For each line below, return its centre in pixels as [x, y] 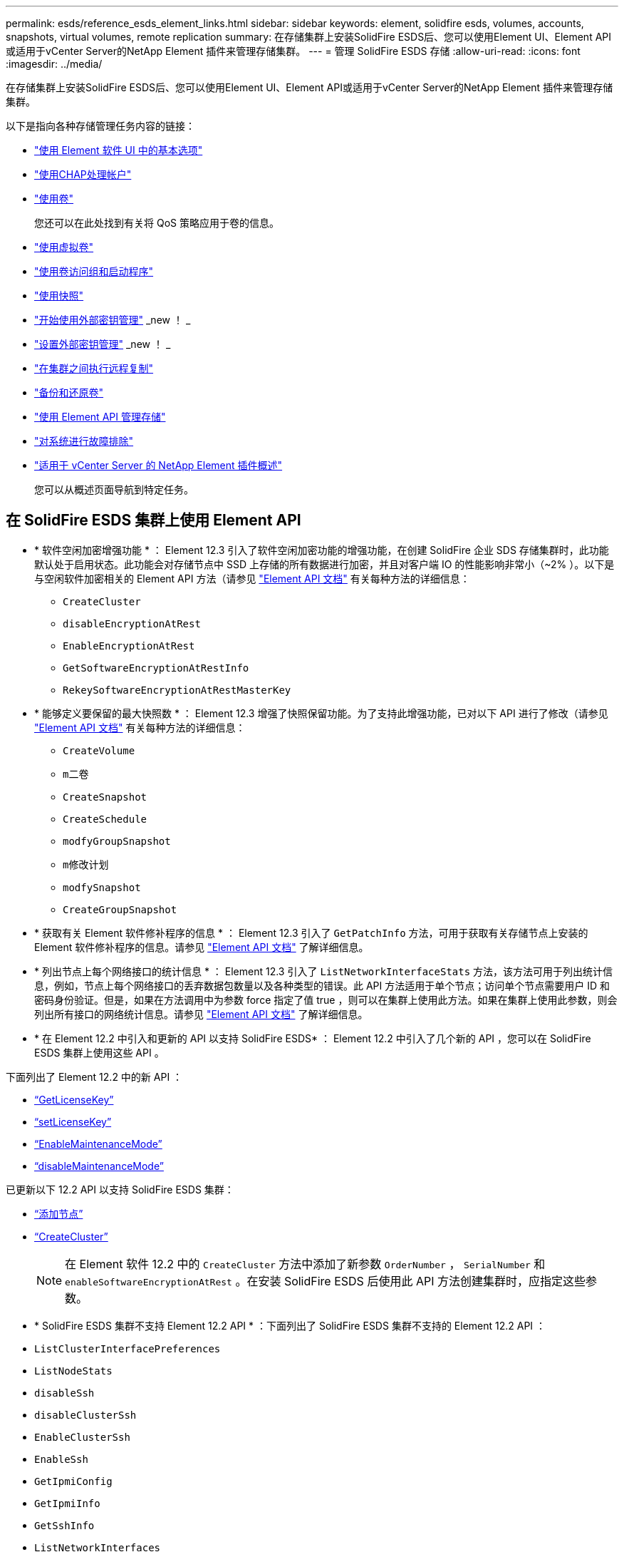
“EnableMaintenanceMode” [98, 1144]
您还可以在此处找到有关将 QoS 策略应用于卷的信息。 [157, 223]
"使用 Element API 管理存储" [100, 417]
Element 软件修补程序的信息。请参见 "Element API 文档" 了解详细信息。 [202, 947]
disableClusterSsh [85, 1415]
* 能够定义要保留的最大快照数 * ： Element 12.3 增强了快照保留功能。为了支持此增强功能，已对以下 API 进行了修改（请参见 [321, 713]
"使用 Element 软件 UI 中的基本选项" [119, 150]
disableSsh [64, 1393]
